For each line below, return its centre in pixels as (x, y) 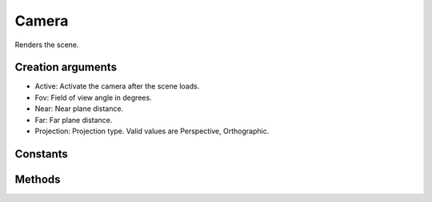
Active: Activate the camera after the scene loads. (117, 86)
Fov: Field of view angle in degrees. (93, 97)
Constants (41, 154)
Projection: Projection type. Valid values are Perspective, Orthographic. (152, 131)
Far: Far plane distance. (74, 120)
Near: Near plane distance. (79, 109)
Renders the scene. (47, 45)
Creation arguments (66, 67)
